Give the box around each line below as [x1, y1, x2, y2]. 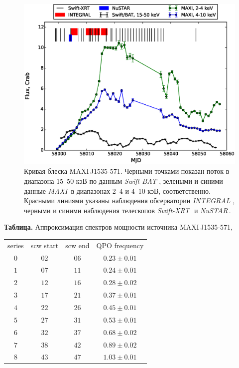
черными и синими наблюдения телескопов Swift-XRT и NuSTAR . [24, 205, 231, 215]
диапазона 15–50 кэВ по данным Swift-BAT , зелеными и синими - [24, 176, 228, 186]
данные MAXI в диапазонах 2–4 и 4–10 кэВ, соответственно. [24, 185, 211, 196]
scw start [30, 240, 59, 250]
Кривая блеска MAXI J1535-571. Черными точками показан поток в [24, 166, 230, 176]
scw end [65, 240, 90, 250]
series [7, 240, 24, 250]
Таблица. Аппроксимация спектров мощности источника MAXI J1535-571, [4, 222, 233, 232]
